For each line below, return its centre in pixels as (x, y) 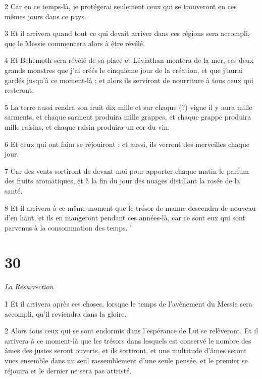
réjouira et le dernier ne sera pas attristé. (68, 370)
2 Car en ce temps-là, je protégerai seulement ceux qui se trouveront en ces (121, 6)
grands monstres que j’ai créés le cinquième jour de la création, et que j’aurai (124, 70)
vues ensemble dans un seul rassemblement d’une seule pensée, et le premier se (126, 360)
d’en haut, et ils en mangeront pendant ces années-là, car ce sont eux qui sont (125, 218)
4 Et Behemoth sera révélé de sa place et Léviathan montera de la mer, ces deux (129, 60)
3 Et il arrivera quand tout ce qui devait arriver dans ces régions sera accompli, (127, 33)
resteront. (19, 90)
